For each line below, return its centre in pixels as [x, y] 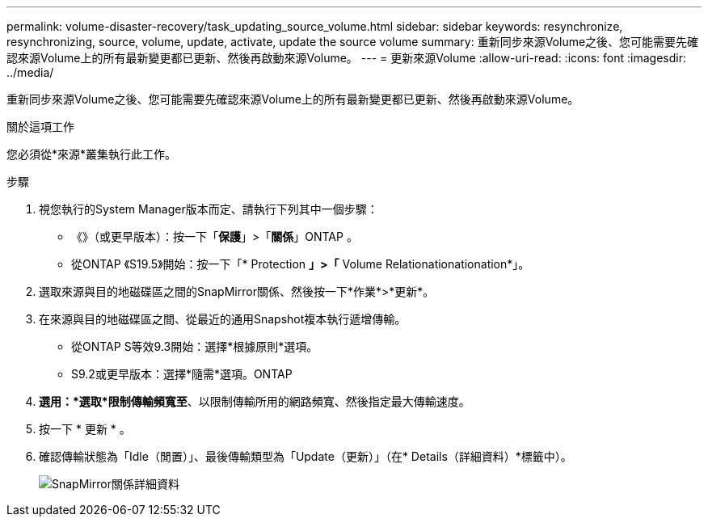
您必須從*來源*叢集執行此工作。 [92, 154]
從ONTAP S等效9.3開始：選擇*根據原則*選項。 [195, 346]
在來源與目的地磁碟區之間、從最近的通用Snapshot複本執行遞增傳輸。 [223, 319]
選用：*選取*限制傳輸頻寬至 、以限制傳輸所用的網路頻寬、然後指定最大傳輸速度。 [255, 401]
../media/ [30, 72]
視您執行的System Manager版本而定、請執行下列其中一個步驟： [209, 209]
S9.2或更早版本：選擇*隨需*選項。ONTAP [182, 374]
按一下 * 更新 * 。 [85, 429]
